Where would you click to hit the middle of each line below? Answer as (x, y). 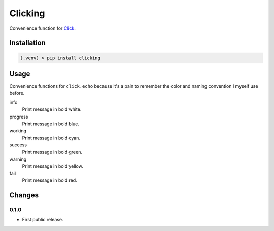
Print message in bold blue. (51, 124)
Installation (27, 43)
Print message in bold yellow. (53, 166)
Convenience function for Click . (43, 28)
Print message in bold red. (49, 180)
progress (19, 117)
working (18, 131)
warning (18, 159)
